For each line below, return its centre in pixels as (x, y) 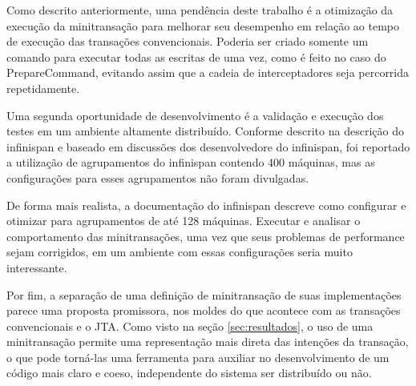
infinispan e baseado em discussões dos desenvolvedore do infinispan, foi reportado (208, 146)
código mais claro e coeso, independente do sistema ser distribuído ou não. (189, 373)
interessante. (37, 267)
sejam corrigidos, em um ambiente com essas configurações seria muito (180, 252)
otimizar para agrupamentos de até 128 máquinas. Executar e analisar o (184, 221)
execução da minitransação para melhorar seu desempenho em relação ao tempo (203, 25)
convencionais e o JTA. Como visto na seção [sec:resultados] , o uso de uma (190, 326)
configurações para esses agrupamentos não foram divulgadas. (158, 177)
